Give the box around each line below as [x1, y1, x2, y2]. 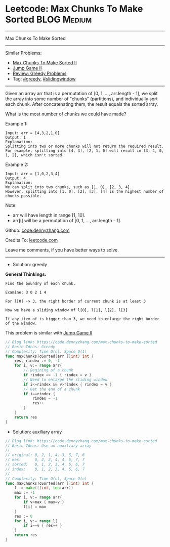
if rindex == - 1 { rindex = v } [23, 372, 92, 377]
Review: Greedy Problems [12, 70, 67, 76]
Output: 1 [5, 135, 26, 140]
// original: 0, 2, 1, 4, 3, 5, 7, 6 [5, 452, 85, 458]
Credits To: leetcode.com [5, 237, 58, 243]
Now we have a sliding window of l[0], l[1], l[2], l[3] [5, 307, 128, 313]
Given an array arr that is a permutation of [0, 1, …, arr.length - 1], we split [5, 90, 158, 96]
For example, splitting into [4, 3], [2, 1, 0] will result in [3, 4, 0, [5, 148, 164, 153]
